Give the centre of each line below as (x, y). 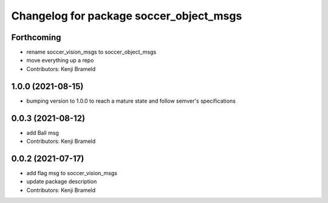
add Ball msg (43, 132)
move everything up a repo (60, 60)
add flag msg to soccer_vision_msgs (72, 173)
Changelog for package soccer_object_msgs (127, 16)
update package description (62, 182)
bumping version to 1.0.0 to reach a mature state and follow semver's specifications (131, 101)
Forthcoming (36, 37)
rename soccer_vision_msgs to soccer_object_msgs (91, 52)
